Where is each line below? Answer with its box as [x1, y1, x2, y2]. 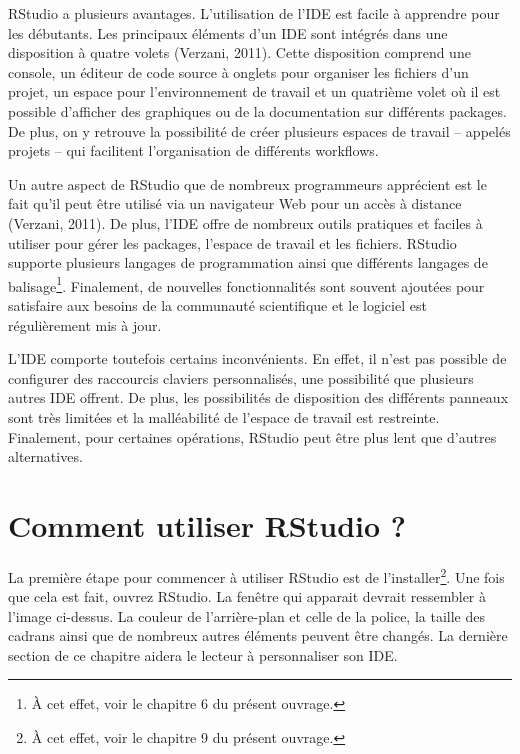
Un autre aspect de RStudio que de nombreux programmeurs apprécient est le [8, 173, 487, 194]
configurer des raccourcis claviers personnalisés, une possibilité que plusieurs [8, 367, 474, 388]
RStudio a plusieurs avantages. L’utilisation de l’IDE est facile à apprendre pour [8, 3, 500, 23]
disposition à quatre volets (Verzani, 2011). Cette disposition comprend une [8, 42, 471, 63]
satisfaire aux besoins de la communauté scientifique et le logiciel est [8, 294, 427, 315]
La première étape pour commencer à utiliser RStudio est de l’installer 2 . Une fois [8, 563, 505, 587]
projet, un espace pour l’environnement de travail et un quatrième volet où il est [8, 81, 501, 102]
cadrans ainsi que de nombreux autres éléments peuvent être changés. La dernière [8, 625, 508, 646]
